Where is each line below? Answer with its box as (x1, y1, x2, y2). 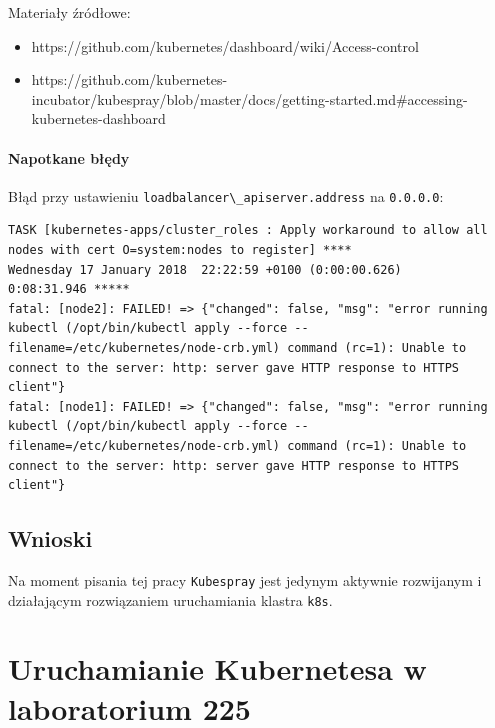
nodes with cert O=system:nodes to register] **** (8, 243, 352, 258)
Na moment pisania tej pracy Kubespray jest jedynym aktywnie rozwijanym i (8, 569, 482, 590)
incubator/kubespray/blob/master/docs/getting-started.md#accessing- (31, 88, 468, 109)
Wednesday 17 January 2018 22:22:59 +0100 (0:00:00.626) (8, 262, 402, 277)
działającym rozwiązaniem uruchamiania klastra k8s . (8, 589, 333, 610)
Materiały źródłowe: (8, 2, 131, 22)
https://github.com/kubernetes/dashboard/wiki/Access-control (31, 35, 419, 56)
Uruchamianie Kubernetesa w (8, 648, 427, 689)
